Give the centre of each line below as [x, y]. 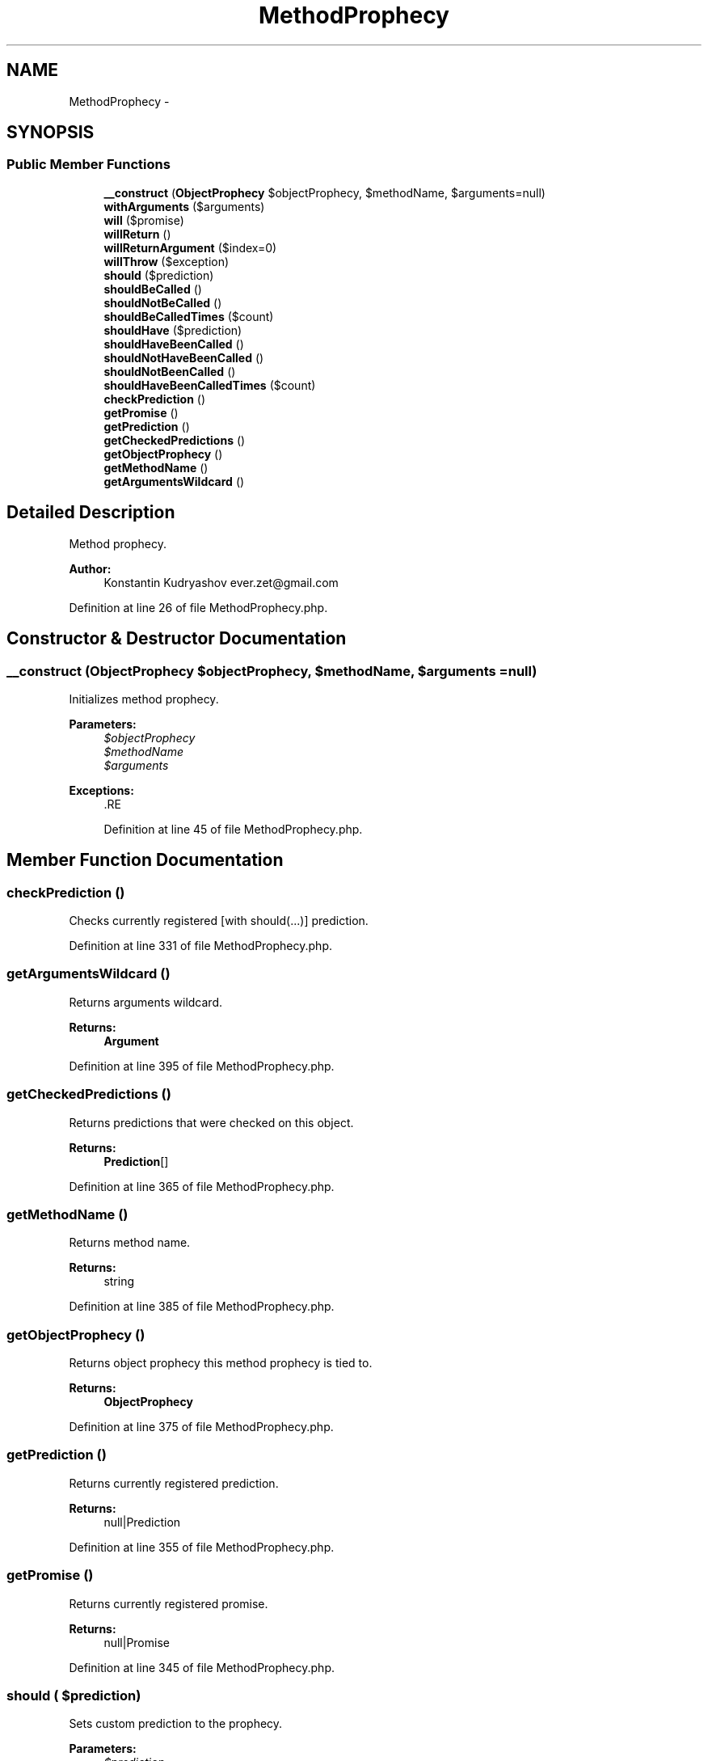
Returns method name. [130, 1243]
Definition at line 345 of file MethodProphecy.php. [202, 1667]
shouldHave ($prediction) [173, 330]
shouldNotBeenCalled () [170, 371]
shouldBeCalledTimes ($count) [189, 316]
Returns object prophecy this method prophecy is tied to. [221, 1363]
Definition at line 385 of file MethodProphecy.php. [202, 1307]
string [119, 1282]
